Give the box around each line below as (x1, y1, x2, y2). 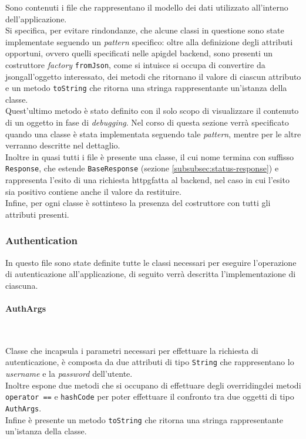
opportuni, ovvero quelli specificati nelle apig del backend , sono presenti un (5, 47, 273, 59)
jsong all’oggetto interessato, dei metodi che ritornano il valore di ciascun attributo (5, 70, 301, 82)
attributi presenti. (5, 208, 69, 220)
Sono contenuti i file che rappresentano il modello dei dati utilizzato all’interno (5, 1, 288, 13)
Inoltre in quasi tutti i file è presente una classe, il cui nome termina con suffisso (5, 150, 294, 163)
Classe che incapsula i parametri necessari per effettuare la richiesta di (5, 344, 258, 356)
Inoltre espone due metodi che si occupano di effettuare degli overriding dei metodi (5, 379, 301, 391)
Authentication (5, 233, 78, 248)
